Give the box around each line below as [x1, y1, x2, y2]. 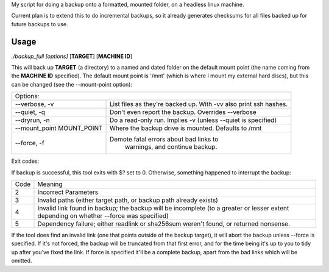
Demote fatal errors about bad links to [110, 135, 219, 143]
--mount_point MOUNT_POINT [15, 124, 103, 132]
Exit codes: [11, 157, 40, 165]
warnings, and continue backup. [125, 143, 218, 151]
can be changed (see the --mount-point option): [11, 81, 132, 88]
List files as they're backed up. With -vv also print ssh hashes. [110, 100, 288, 109]
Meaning [37, 180, 63, 188]
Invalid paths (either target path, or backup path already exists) [37, 196, 219, 204]
